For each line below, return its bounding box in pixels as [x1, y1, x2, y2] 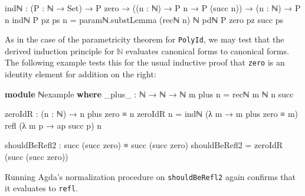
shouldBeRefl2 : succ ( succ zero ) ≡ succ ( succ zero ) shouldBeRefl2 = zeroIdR [5, 139, 283, 151]
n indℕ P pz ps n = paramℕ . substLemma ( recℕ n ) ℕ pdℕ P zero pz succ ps [5, 13, 284, 25]
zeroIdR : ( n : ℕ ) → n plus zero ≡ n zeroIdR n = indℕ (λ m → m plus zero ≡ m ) [5, 107, 299, 120]
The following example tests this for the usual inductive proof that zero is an [5, 56, 285, 68]
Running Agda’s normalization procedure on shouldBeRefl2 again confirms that [5, 170, 296, 182]
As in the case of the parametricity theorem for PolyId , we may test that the [5, 33, 284, 45]
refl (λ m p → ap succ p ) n [5, 119, 102, 131]
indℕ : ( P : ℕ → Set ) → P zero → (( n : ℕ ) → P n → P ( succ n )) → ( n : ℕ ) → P [5, 2, 301, 14]
